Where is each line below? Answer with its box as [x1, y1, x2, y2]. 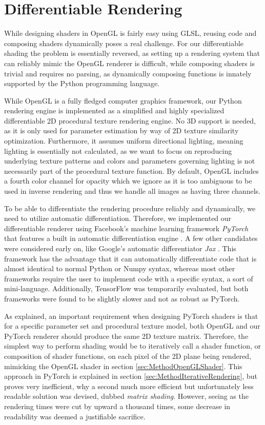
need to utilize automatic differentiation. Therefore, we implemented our [4, 213, 232, 224]
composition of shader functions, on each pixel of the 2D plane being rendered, [4, 350, 252, 361]
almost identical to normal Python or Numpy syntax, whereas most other [4, 263, 235, 274]
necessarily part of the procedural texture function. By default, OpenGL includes [4, 165, 259, 176]
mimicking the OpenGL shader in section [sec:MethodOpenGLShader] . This [4, 360, 242, 371]
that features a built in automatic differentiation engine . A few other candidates [4, 233, 258, 244]
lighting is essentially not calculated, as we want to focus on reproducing [4, 145, 232, 156]
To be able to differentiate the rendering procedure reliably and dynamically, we [4, 203, 256, 213]
